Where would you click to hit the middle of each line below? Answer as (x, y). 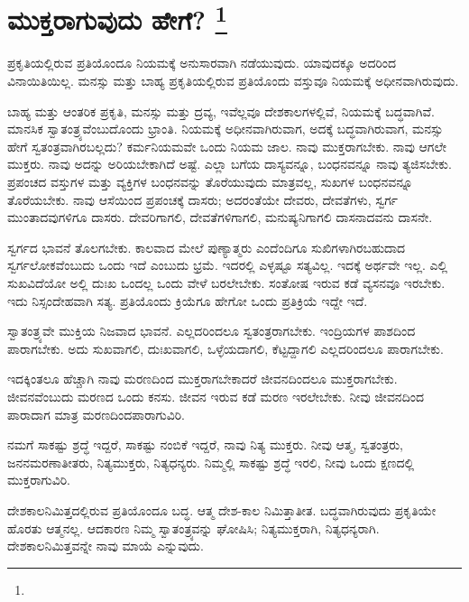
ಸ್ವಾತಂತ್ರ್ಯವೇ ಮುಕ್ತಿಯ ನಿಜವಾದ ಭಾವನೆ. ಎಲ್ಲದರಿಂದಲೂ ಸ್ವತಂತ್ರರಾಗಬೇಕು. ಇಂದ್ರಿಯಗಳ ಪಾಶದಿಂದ (212, 331)
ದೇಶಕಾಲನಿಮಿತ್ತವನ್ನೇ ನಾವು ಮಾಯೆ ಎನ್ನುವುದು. (106, 546)
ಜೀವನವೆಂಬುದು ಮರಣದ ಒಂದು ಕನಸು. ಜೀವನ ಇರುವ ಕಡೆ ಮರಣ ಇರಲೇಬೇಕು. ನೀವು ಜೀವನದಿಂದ (216, 396)
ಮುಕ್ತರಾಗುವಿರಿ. (39, 480)
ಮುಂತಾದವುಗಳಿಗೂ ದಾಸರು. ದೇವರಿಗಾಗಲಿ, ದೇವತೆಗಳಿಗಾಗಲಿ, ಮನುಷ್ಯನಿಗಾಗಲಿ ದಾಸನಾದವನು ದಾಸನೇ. (220, 217)
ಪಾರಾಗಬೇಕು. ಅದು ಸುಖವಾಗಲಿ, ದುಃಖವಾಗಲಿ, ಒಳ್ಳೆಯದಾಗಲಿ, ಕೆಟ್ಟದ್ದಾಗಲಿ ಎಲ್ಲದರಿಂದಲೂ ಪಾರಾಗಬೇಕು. (225, 348)
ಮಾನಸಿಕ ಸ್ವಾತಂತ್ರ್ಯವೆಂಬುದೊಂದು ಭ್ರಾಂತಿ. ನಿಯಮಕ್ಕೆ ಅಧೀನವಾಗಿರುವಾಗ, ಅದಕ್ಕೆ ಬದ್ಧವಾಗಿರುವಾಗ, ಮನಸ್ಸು (225, 129)
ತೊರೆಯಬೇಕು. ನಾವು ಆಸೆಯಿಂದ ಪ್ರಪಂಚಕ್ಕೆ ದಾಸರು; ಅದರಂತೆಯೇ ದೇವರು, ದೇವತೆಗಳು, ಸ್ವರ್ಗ (203, 199)
